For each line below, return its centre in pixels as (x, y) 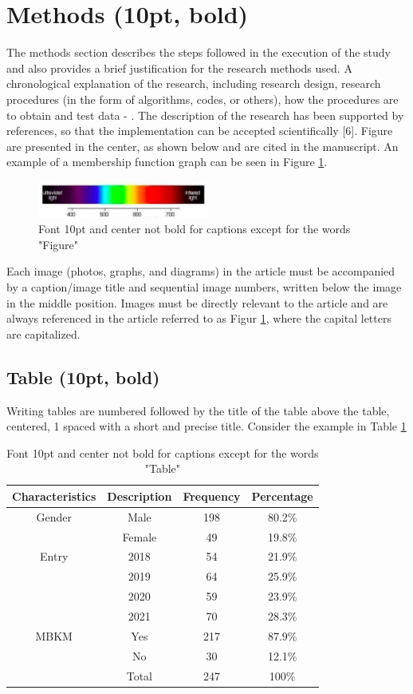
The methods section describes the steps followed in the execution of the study (199, 52)
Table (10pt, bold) (83, 377)
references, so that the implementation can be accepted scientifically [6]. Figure (200, 131)
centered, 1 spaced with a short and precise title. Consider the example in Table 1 (206, 426)
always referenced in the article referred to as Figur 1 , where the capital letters (199, 318)
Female (140, 536)
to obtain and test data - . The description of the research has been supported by (205, 115)
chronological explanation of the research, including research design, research (194, 83)
